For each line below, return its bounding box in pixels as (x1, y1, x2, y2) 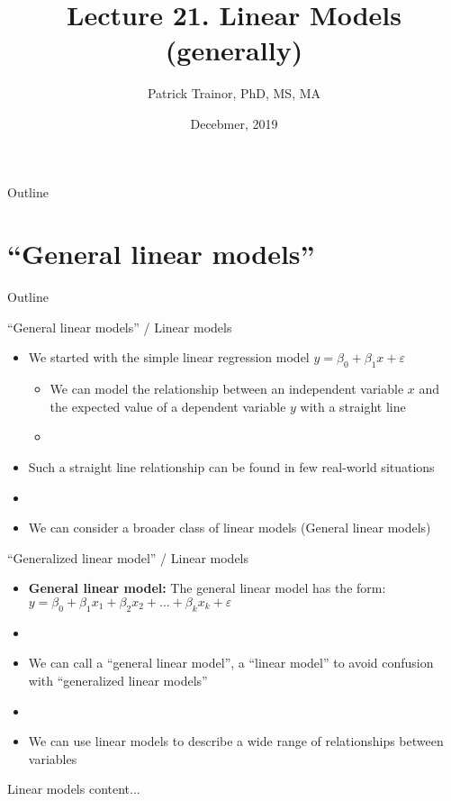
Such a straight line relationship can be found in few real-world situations (28, 457, 435, 476)
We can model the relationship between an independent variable (50, 379, 404, 398)
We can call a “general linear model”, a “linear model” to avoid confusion (28, 653, 434, 672)
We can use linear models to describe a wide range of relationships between (28, 732, 444, 751)
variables (28, 749, 77, 768)
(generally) (165, 32, 303, 68)
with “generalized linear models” (28, 670, 208, 689)
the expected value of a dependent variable (50, 396, 286, 415)
